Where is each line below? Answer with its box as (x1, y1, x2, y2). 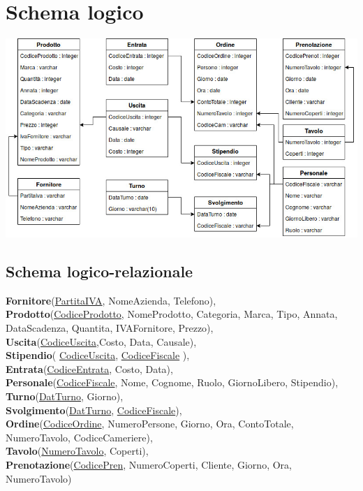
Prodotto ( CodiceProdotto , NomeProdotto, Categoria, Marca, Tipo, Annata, (6, 307, 338, 321)
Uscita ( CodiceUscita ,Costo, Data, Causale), (6, 334, 197, 349)
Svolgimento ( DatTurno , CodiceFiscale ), (6, 402, 182, 417)
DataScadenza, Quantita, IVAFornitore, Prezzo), (6, 321, 214, 335)
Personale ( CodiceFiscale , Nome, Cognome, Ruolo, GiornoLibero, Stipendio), (6, 375, 339, 390)
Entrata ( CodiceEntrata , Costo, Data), (6, 361, 173, 376)
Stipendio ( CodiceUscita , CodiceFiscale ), (6, 348, 190, 362)
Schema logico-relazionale (6, 261, 193, 282)
